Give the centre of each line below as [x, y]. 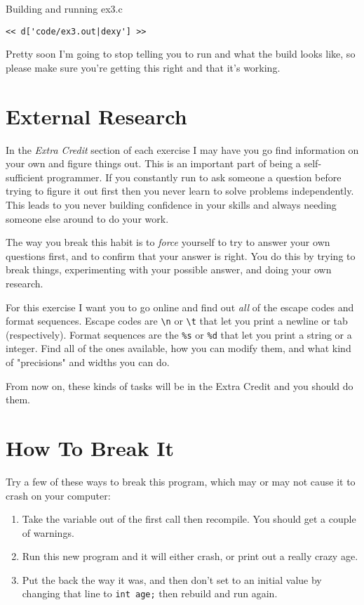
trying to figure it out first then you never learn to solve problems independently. [180, 191]
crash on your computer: [58, 495]
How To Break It [90, 447]
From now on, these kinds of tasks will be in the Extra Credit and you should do [180, 385]
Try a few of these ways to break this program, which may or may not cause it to [181, 481]
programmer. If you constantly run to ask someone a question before [194, 177]
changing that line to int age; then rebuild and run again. [150, 593]
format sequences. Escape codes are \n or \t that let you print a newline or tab [177, 321]
